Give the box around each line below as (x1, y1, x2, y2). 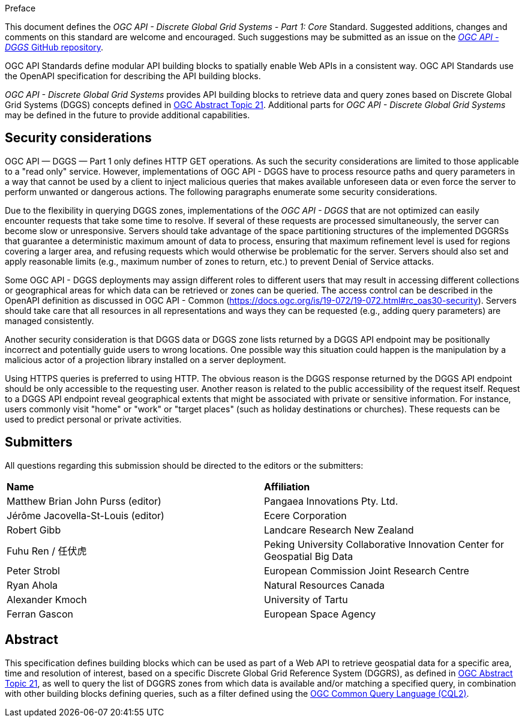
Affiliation (264, 480, 310, 493)
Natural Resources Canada (264, 579, 385, 591)
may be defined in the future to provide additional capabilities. (5, 110, 250, 120)
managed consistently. (5, 315, 94, 326)
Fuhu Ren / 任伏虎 (7, 544, 87, 557)
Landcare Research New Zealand (264, 523, 414, 536)
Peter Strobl (7, 564, 60, 577)
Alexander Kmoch (7, 593, 87, 606)
